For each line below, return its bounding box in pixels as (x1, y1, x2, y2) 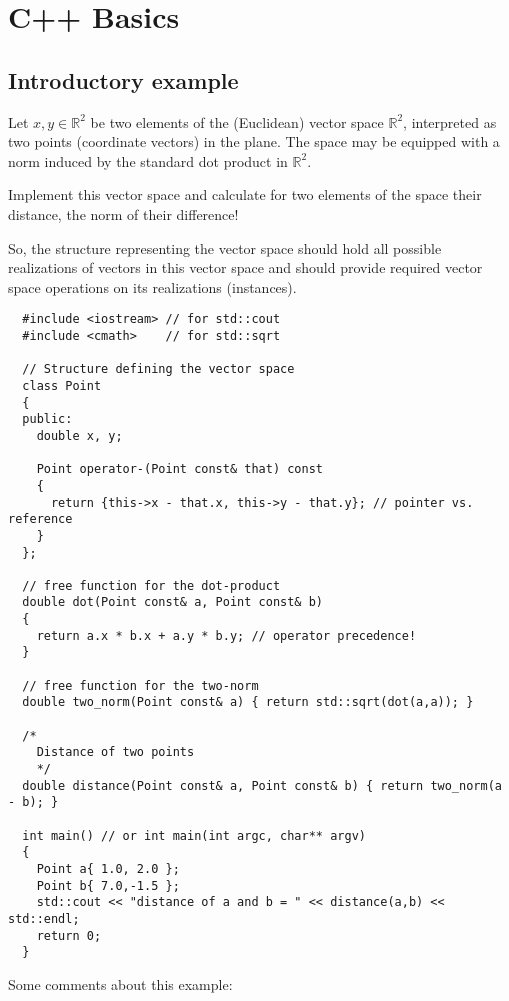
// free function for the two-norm (22, 678, 259, 693)
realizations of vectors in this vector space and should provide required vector (8, 257, 483, 278)
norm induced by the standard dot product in (8, 150, 288, 171)
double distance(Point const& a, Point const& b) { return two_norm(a (22, 778, 502, 793)
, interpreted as (403, 111, 497, 132)
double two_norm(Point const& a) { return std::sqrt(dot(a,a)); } (22, 695, 474, 710)
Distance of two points (36, 745, 195, 760)
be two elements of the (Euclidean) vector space (90, 111, 384, 132)
